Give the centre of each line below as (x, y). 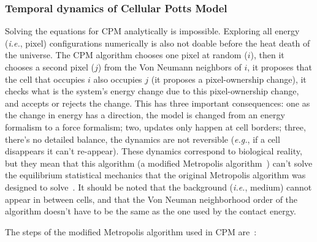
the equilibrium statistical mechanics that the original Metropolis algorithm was (155, 175)
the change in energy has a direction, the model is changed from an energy (145, 115)
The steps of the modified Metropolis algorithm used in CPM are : (131, 231)
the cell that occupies (45, 79)
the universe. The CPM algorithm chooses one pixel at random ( (126, 55)
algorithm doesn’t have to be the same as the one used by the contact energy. (151, 211)
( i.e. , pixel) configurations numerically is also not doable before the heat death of (158, 43)
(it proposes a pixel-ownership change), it (229, 79)
